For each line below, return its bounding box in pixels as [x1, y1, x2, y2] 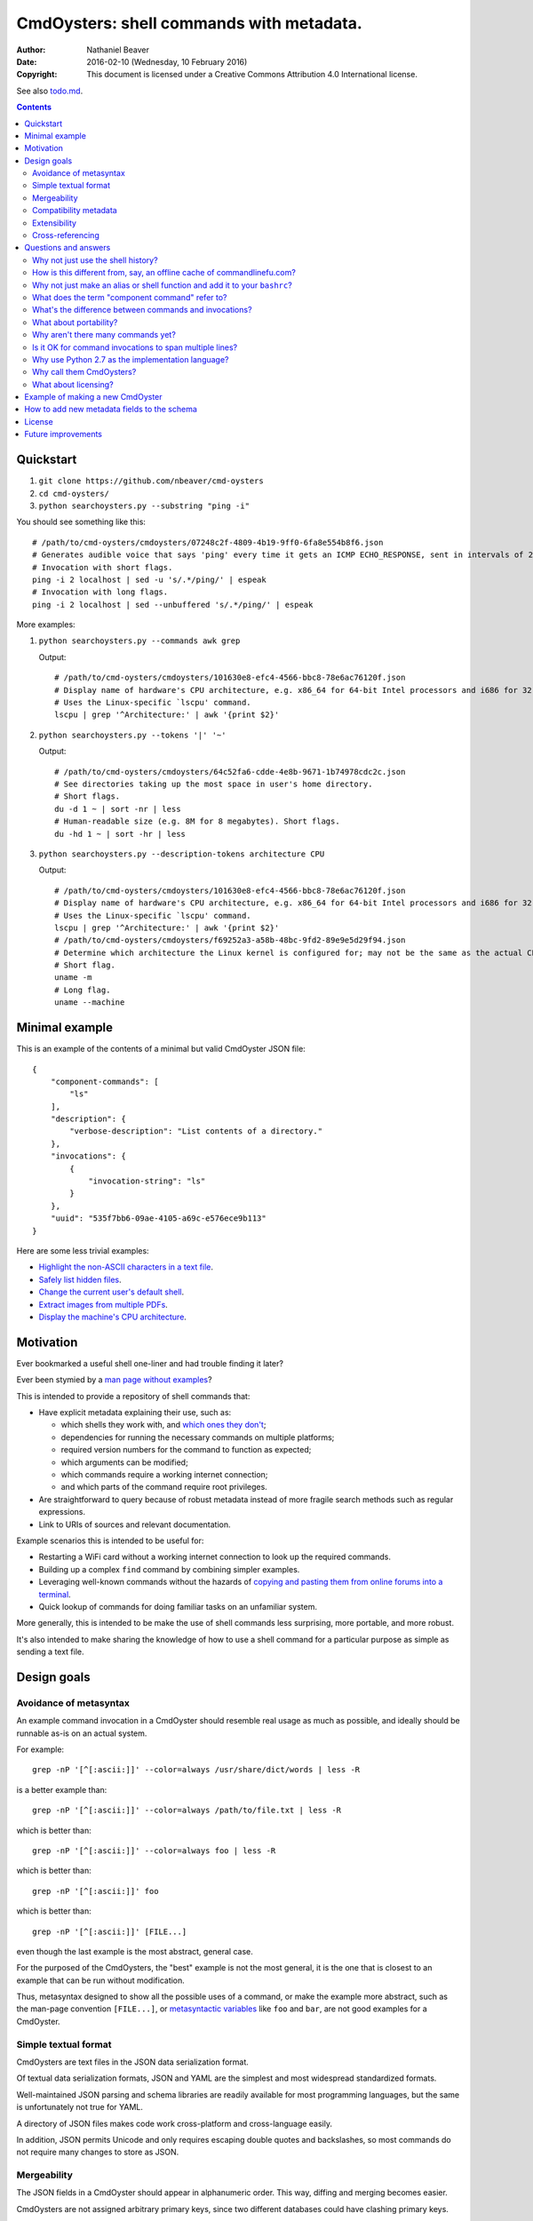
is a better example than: [16, 1784, 107, 1795]
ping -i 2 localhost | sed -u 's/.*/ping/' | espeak [32, 574, 266, 585]
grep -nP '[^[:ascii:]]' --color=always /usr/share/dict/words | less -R [32, 1764, 361, 1775]
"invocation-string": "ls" [88, 1176, 206, 1186]
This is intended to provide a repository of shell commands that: [16, 1390, 251, 1401]
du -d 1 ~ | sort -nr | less [54, 804, 181, 814]
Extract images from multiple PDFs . [38, 1299, 168, 1310]
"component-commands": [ [50, 1076, 159, 1087]
